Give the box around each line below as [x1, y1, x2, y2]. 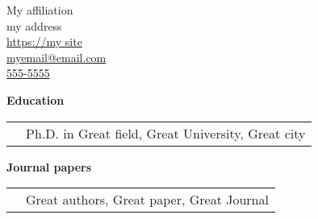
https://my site [6, 33, 82, 50]
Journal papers [6, 158, 92, 175]
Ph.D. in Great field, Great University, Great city [26, 123, 306, 143]
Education [6, 91, 65, 108]
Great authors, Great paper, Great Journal [26, 190, 269, 209]
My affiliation [6, 2, 73, 18]
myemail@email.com [6, 48, 107, 65]
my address [6, 17, 62, 34]
